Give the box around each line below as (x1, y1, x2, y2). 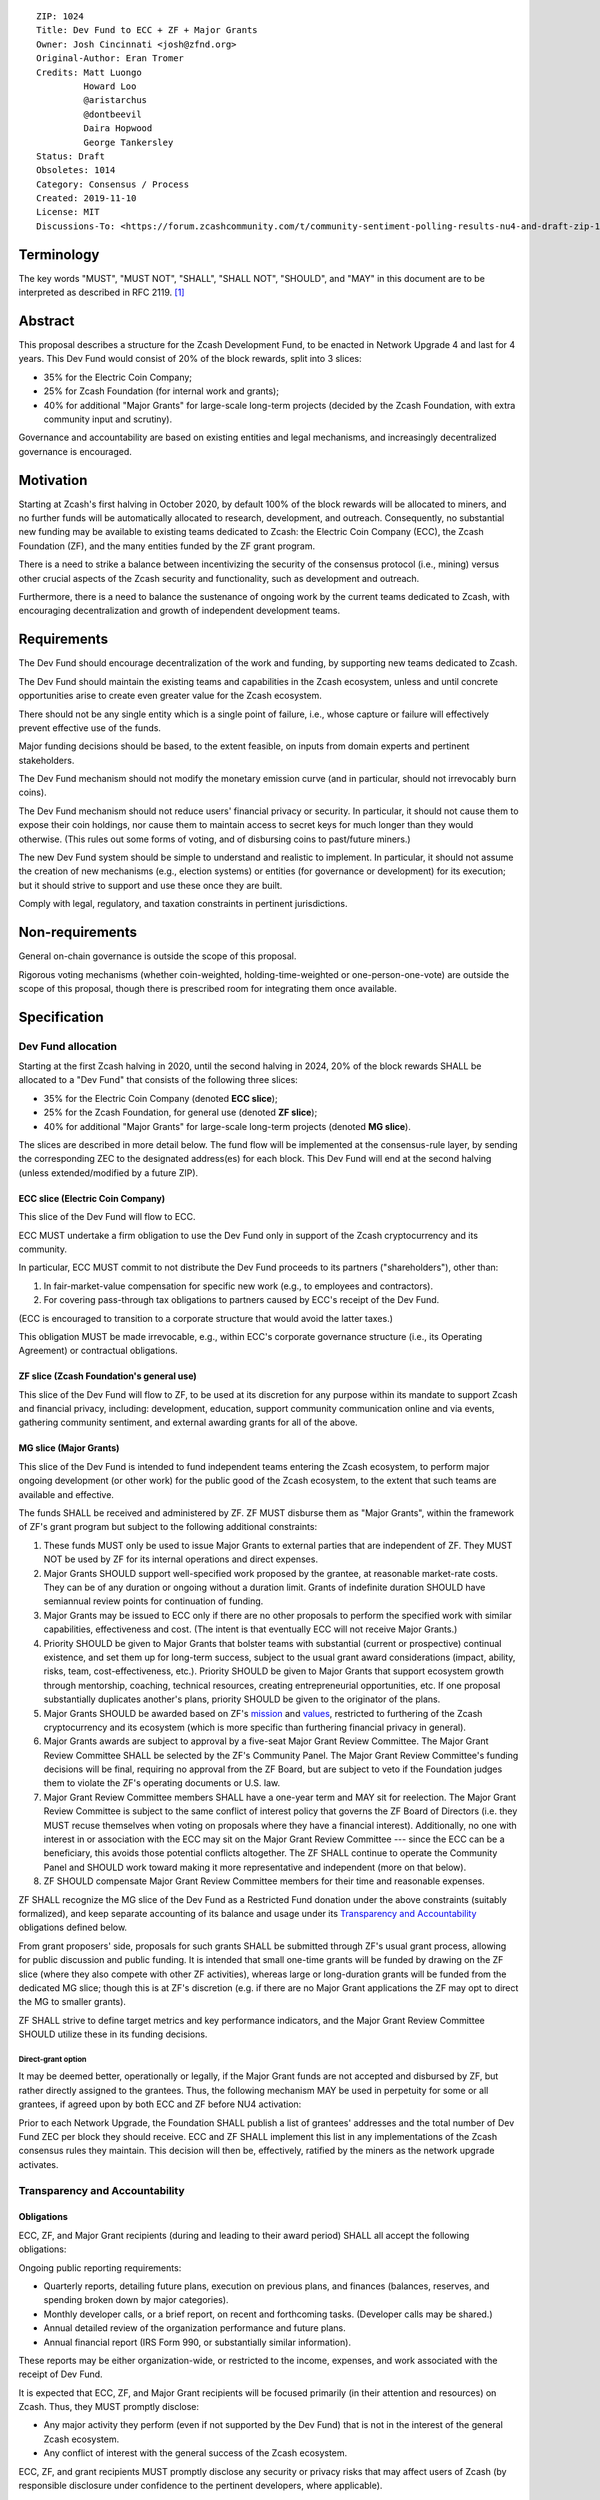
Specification (18, 1008, 104, 1025)
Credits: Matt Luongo (36, 66, 142, 78)
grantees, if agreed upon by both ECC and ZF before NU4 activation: (18, 2098, 302, 2110)
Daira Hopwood (83, 123, 153, 134)
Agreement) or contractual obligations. (18, 1345, 179, 1357)
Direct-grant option (18, 2054, 87, 2064)
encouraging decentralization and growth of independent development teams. (18, 605, 341, 617)
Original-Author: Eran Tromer (36, 53, 185, 64)
